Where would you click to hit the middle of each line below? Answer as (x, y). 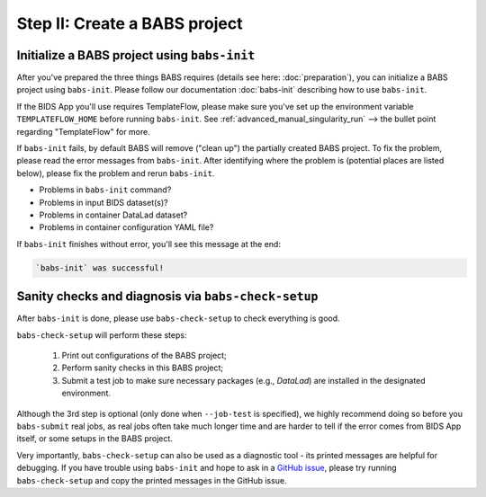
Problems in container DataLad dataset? (113, 215)
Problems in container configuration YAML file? (126, 227)
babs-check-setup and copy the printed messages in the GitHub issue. (152, 480)
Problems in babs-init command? (105, 190)
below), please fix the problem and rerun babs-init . (116, 173)
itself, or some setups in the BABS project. (94, 439)
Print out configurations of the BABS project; (144, 356)
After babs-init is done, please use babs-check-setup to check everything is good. (179, 318)
